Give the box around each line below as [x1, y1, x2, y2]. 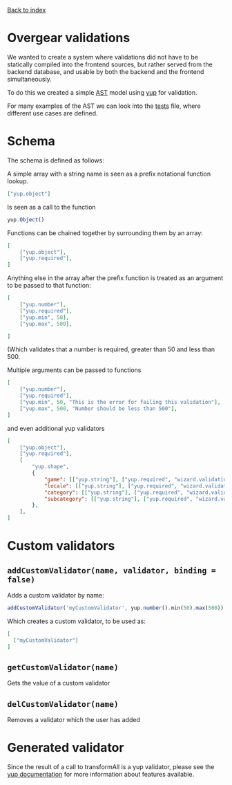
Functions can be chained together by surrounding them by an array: [7, 228, 204, 237]
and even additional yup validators [7, 424, 105, 432]
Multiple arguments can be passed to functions [7, 366, 142, 374]
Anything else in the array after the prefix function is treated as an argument [7, 274, 224, 282]
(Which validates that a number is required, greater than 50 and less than [7, 345, 215, 353]
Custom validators [7, 538, 115, 554]
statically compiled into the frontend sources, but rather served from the [7, 60, 213, 68]
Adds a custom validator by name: [7, 591, 105, 599]
